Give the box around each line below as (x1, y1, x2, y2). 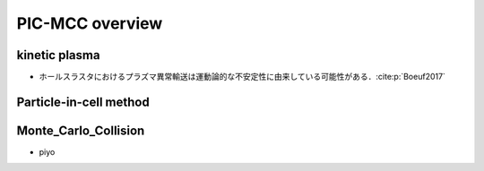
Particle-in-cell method (16, 94, 150, 109)
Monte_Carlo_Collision (16, 123, 145, 138)
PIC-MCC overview (16, 13, 163, 33)
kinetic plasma (16, 47, 100, 63)
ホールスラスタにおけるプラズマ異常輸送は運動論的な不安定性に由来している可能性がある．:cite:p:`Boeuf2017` (39, 72, 445, 82)
